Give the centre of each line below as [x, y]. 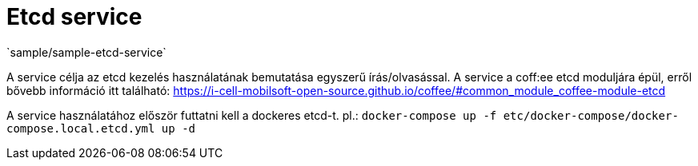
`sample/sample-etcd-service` [86, 52]
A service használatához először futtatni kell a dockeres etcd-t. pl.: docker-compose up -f [252, 115]
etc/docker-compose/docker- [591, 115]
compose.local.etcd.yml [81, 128]
